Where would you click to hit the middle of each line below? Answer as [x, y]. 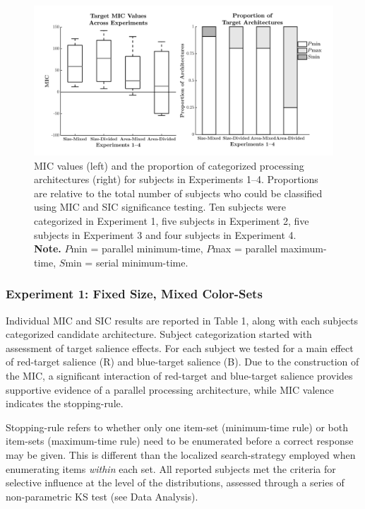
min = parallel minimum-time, [137, 248]
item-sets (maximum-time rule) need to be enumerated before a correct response [180, 441]
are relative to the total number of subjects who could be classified [178, 193]
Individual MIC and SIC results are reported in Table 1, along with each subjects [182, 320]
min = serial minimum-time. [127, 262]
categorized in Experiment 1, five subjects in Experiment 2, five [172, 220]
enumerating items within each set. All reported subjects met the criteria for [171, 468]
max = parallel [245, 248]
